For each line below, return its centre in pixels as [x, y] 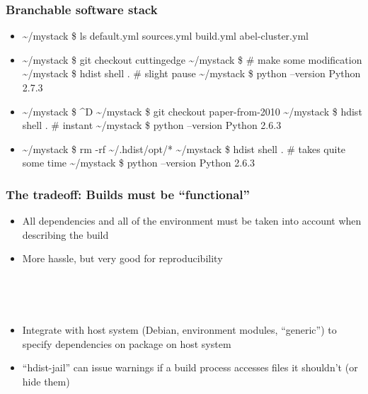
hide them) [46, 381]
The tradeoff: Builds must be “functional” [128, 194]
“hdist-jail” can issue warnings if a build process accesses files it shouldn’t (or [190, 367]
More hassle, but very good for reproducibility [122, 258]
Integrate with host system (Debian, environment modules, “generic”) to [179, 330]
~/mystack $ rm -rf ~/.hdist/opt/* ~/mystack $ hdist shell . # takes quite [184, 148]
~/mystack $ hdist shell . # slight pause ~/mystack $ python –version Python [191, 73]
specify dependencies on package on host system [127, 343]
